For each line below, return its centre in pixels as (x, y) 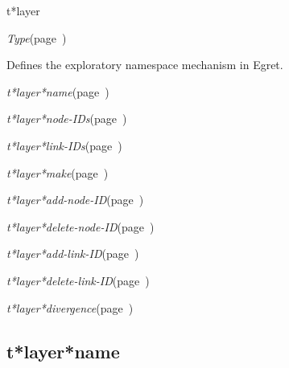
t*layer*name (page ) (58, 91)
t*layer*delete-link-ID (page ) (78, 280)
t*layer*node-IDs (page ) (67, 119)
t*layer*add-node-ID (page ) (75, 200)
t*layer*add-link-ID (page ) (73, 254)
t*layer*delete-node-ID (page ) (81, 226)
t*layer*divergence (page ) (70, 307)
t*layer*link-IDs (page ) (64, 145)
